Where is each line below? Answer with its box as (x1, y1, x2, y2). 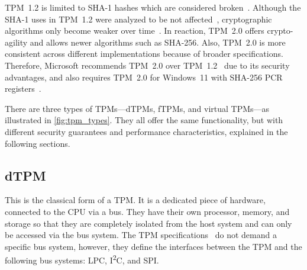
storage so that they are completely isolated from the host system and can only (5, 217, 292, 229)
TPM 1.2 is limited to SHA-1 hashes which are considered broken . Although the (5, 1, 301, 13)
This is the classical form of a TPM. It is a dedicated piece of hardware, (5, 194, 266, 206)
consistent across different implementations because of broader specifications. (5, 47, 283, 60)
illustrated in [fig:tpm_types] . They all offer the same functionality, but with (5, 114, 283, 126)
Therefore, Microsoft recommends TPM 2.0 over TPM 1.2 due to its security (5, 59, 290, 71)
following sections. (5, 137, 70, 149)
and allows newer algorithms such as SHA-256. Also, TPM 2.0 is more (30, 36, 286, 48)
